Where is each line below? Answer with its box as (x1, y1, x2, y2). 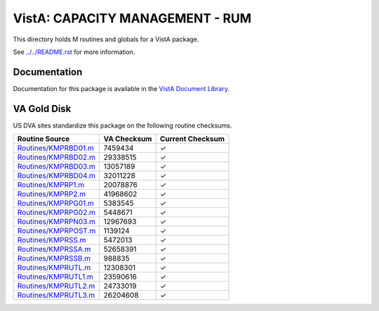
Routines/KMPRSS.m (17, 235, 86, 245)
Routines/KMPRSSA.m (17, 244, 91, 254)
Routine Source (17, 134, 70, 144)
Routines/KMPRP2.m (17, 189, 86, 199)
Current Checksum (159, 134, 225, 144)
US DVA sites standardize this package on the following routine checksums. (13, 121, 232, 130)
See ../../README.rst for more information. (13, 48, 135, 56)
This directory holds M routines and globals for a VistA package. (13, 35, 199, 43)
